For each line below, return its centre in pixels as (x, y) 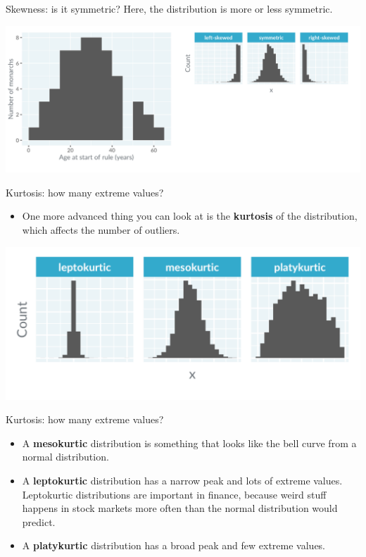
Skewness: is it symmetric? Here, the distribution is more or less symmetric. (169, 8)
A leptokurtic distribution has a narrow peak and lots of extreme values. (182, 481)
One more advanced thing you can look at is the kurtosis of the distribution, (190, 216)
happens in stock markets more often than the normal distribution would (180, 508)
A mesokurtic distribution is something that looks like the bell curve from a (189, 443)
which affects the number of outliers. (101, 230)
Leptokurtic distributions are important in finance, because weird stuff (174, 494)
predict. (39, 521)
